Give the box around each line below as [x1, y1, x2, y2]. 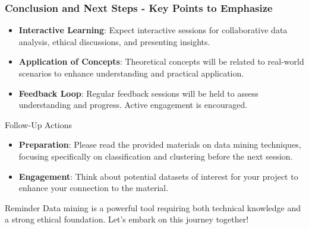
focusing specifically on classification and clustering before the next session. [18, 150, 293, 162]
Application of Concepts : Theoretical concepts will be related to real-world [18, 55, 304, 68]
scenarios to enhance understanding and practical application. [18, 67, 244, 79]
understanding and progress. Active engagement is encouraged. [18, 98, 248, 111]
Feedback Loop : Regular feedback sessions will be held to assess [18, 87, 258, 99]
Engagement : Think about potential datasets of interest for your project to [18, 170, 298, 182]
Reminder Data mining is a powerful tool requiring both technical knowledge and [5, 201, 301, 214]
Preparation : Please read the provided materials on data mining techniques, [18, 138, 301, 151]
